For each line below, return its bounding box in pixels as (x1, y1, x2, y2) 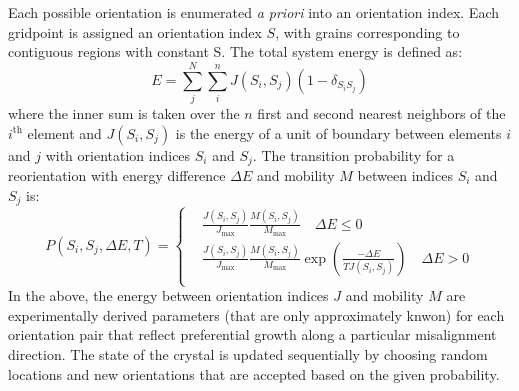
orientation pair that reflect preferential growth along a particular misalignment (8, 324, 497, 345)
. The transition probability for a (252, 144, 455, 165)
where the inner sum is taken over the (8, 102, 240, 123)
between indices (357, 164, 453, 185)
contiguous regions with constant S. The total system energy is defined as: (8, 41, 463, 62)
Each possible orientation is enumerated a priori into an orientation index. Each (8, 2, 499, 22)
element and (27, 122, 102, 143)
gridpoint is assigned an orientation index (8, 21, 262, 42)
